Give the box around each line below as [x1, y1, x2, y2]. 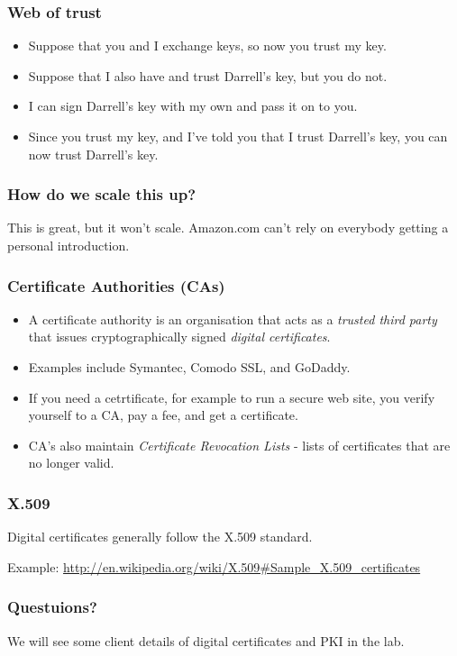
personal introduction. [7, 236, 130, 254]
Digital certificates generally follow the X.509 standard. [7, 527, 313, 546]
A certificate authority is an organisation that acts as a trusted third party [28, 309, 437, 328]
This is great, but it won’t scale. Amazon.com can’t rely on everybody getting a [7, 218, 449, 237]
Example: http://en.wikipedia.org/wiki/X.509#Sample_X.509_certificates [7, 557, 421, 576]
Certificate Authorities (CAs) [7, 274, 225, 296]
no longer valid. [28, 453, 114, 472]
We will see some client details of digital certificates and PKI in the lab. [7, 631, 405, 650]
